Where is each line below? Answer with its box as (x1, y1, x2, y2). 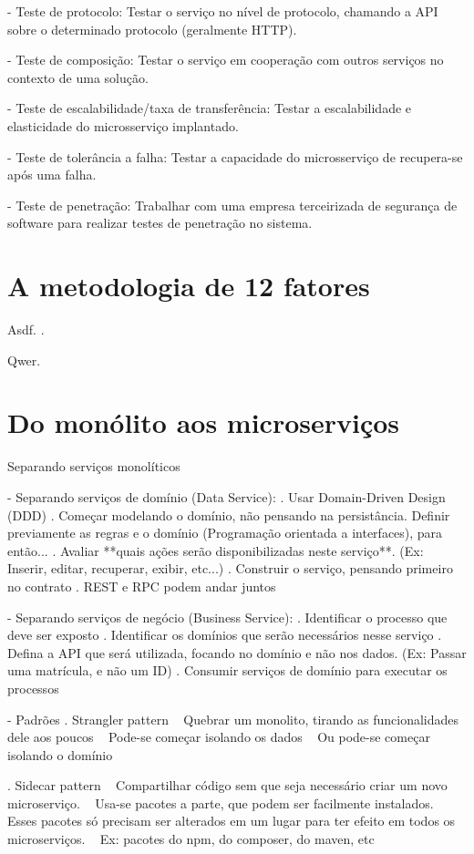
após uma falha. (7, 165, 97, 184)
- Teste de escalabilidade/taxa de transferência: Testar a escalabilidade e (7, 98, 412, 118)
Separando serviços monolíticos (7, 457, 180, 476)
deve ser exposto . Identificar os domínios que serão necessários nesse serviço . (7, 625, 442, 644)
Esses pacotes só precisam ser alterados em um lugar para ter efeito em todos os (7, 811, 456, 830)
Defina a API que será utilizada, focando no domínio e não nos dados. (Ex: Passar (7, 643, 467, 662)
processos (7, 678, 59, 697)
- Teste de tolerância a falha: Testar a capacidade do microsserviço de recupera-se (7, 147, 463, 166)
